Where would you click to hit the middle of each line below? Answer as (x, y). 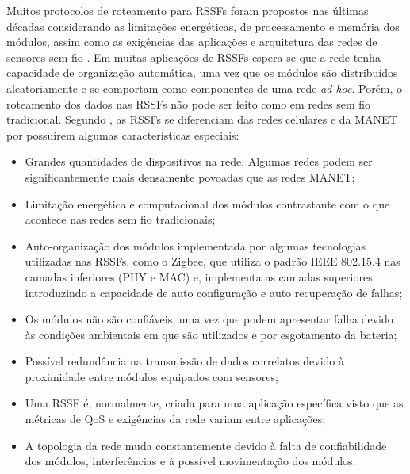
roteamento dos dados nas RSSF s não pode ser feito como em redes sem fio (189, 103)
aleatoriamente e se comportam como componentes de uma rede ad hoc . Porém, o (205, 88)
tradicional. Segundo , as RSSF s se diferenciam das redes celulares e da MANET (202, 119)
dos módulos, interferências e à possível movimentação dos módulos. (190, 461)
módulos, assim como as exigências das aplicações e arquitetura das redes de (192, 42)
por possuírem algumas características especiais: (123, 134)
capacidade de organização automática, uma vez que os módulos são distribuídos (202, 73)
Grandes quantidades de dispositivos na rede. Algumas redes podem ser (199, 161)
